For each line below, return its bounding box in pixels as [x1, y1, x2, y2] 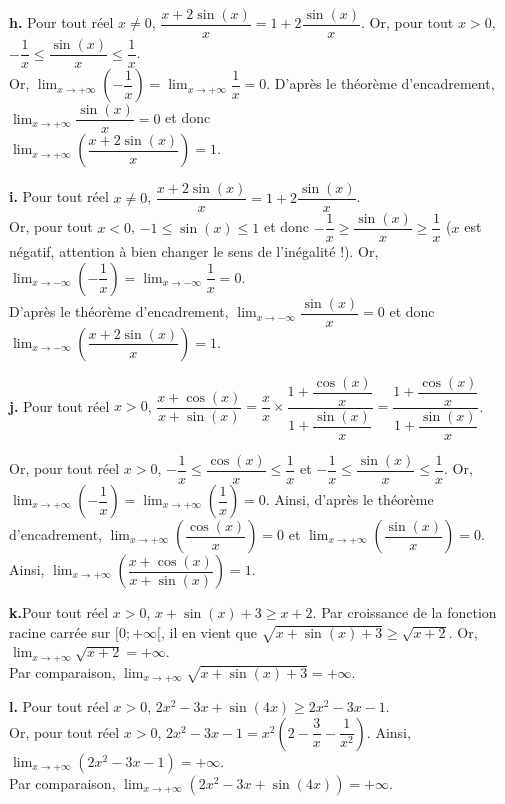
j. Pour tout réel [9, 395, 110, 416]
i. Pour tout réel [9, 186, 109, 207]
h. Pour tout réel [9, 12, 114, 33]
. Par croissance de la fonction [312, 602, 497, 623]
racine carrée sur [9, 621, 111, 642]
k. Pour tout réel [9, 602, 109, 623]
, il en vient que [160, 621, 258, 642]
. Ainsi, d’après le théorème [265, 489, 434, 510]
